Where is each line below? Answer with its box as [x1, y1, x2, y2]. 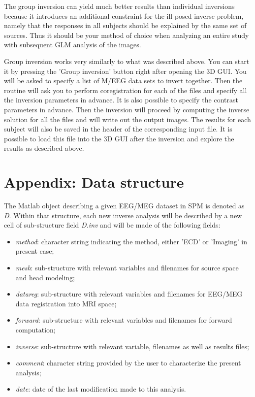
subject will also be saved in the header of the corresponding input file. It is [4, 124, 232, 134]
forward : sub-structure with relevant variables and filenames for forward [15, 315, 232, 325]
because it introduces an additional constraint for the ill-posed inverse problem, [4, 10, 244, 21]
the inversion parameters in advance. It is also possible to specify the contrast [4, 95, 238, 105]
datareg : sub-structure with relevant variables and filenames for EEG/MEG [15, 289, 243, 299]
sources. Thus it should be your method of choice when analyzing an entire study [4, 30, 249, 40]
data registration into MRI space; [15, 298, 117, 308]
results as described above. [4, 143, 84, 153]
